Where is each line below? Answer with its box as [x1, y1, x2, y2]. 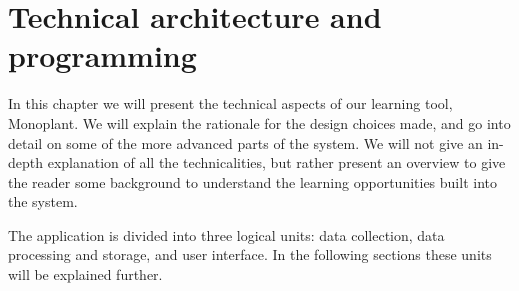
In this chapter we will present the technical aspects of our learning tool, [8, 93, 453, 114]
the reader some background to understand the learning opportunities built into [8, 171, 497, 192]
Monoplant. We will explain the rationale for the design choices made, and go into [8, 112, 511, 133]
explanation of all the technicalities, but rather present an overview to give [47, 152, 506, 173]
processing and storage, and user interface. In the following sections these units [8, 244, 492, 265]
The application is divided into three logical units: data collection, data [8, 224, 445, 245]
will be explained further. [8, 264, 163, 285]
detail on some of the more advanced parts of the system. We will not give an [8, 132, 483, 153]
